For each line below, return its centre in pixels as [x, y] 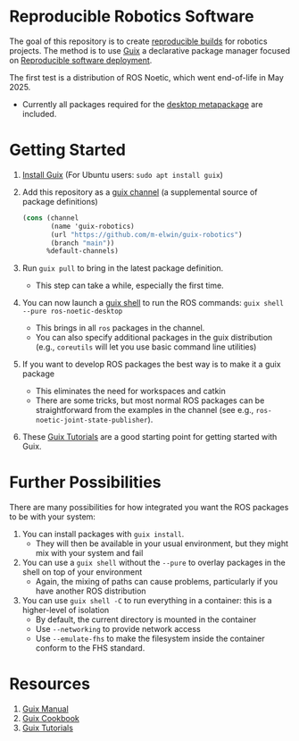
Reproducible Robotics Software [132, 17]
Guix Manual [45, 709]
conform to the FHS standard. [90, 648]
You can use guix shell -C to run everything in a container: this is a [147, 601]
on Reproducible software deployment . [81, 60]
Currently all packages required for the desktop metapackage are [142, 104]
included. [39, 114]
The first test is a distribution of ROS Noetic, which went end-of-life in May [146, 77]
